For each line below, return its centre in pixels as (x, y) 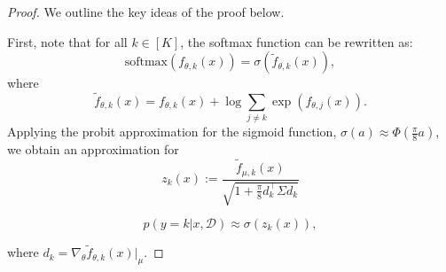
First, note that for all (67, 41)
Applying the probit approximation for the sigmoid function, (172, 132)
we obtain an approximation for (93, 149)
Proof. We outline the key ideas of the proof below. (146, 12)
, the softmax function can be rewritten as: (297, 41)
